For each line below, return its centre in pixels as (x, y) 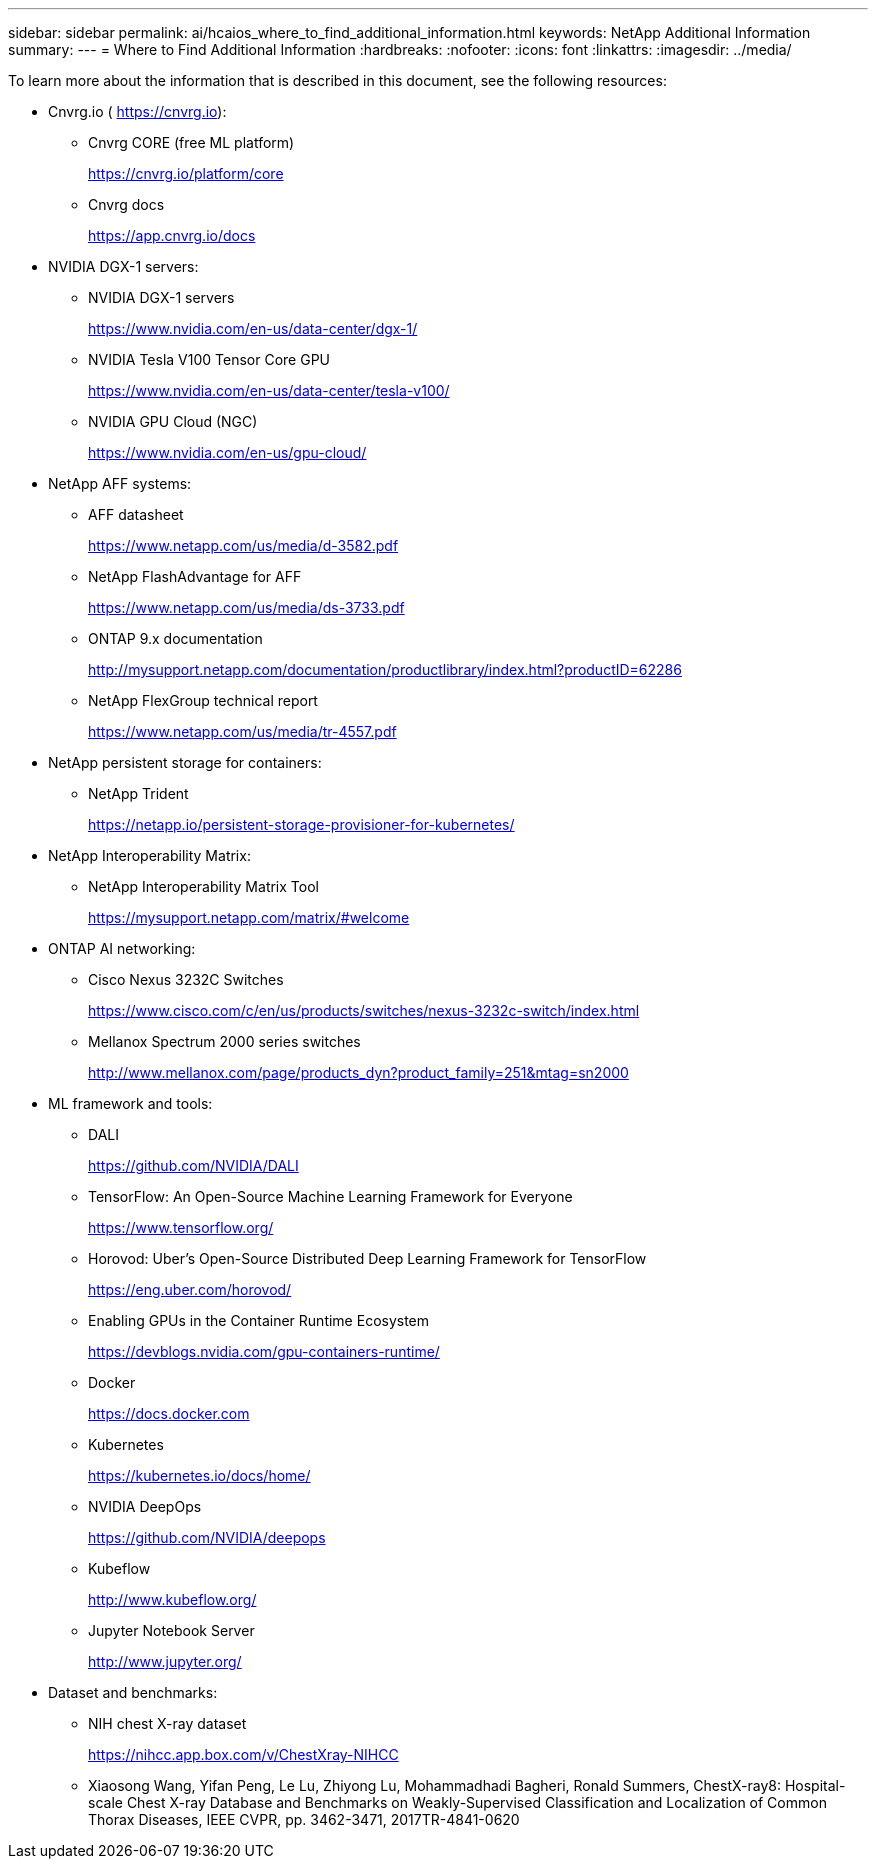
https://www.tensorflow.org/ (181, 1227)
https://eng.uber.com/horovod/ (190, 1289)
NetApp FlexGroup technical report (203, 700)
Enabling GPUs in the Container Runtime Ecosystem (259, 1320)
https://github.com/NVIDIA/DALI (193, 1165)
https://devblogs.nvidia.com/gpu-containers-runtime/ (264, 1351)
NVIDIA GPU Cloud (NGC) (173, 421)
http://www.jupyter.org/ (165, 1661)
